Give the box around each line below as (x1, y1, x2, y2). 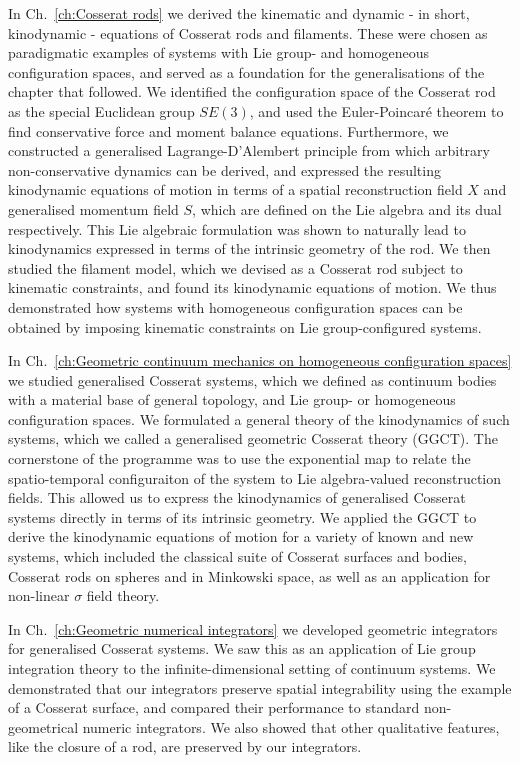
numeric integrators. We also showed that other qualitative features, (82, 716, 500, 737)
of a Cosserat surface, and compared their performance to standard (8, 697, 420, 718)
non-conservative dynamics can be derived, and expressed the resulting (8, 159, 441, 180)
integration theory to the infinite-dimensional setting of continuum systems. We (8, 658, 496, 678)
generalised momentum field (8, 198, 179, 219)
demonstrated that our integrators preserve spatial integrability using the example (8, 677, 512, 698)
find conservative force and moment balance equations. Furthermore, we (8, 120, 449, 141)
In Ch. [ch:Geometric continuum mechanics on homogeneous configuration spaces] (8, 350, 512, 371)
